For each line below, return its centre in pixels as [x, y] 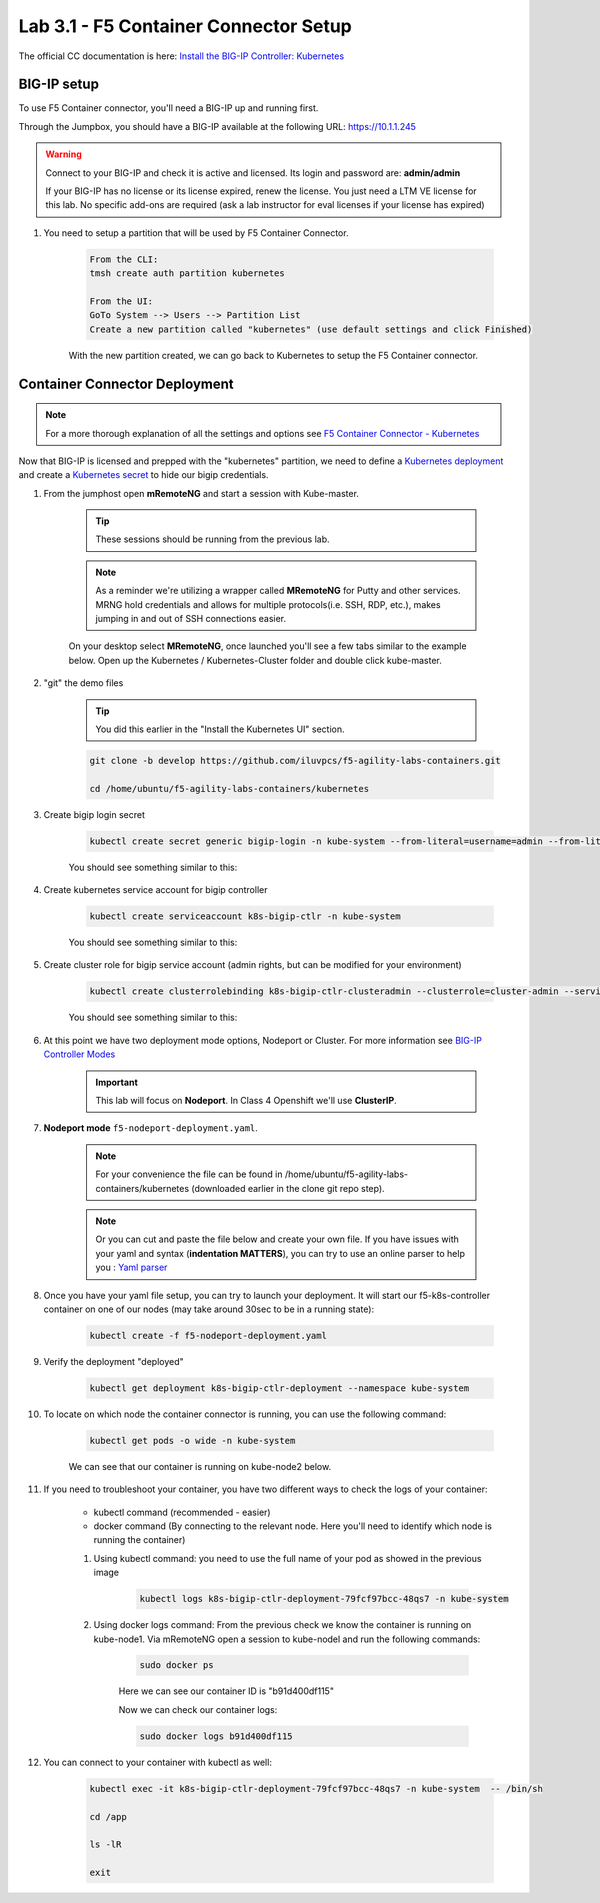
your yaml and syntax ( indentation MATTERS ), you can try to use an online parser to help [280, 1253]
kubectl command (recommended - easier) [182, 1512]
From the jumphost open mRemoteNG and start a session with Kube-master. [201, 493]
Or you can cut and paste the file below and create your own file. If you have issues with [277, 1239]
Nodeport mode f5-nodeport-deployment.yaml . [151, 1128]
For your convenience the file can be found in [189, 1174]
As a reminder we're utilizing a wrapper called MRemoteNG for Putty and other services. [278, 591]
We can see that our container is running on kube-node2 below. [200, 1466]
